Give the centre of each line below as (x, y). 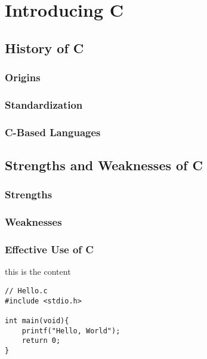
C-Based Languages (53, 132)
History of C (44, 47)
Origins (23, 77)
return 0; (41, 341)
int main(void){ (37, 320)
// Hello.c (26, 291)
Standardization (44, 104)
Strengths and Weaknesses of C (104, 165)
